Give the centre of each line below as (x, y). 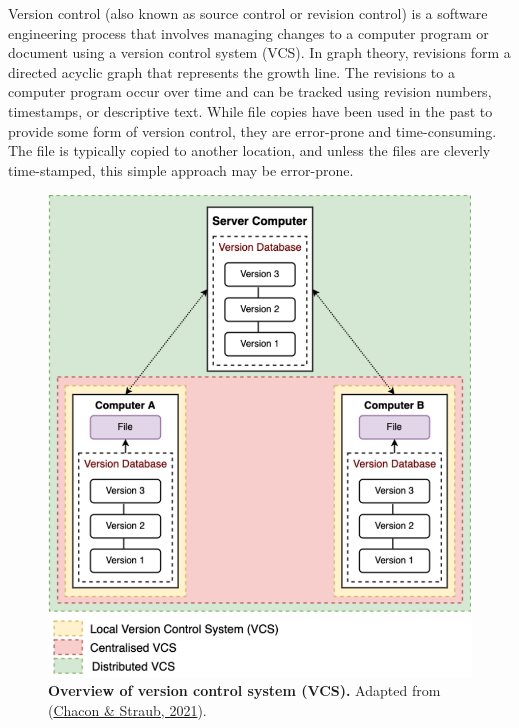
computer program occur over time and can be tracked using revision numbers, (250, 91)
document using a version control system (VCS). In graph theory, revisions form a (259, 52)
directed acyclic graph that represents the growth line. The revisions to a (231, 71)
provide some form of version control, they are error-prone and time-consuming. (252, 130)
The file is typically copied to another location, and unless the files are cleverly (249, 150)
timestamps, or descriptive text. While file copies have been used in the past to (250, 110)
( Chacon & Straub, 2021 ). (127, 709)
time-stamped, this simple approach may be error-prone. (181, 169)
